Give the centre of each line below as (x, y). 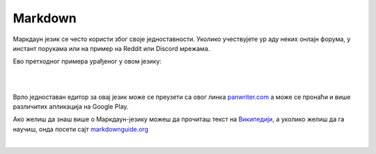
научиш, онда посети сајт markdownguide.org (81, 129)
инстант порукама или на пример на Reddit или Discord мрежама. (111, 48)
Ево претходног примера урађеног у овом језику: (87, 61)
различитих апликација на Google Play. (71, 106)
